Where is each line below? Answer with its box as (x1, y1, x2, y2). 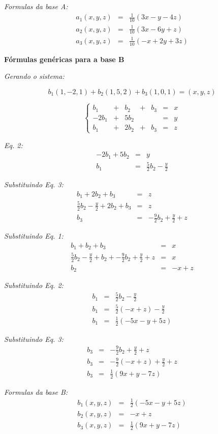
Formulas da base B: (4, 386, 68, 397)
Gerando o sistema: (4, 71, 65, 81)
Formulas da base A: (4, 1, 68, 11)
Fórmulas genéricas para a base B (4, 53, 124, 64)
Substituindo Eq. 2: (4, 280, 64, 291)
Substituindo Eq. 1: (4, 230, 64, 241)
